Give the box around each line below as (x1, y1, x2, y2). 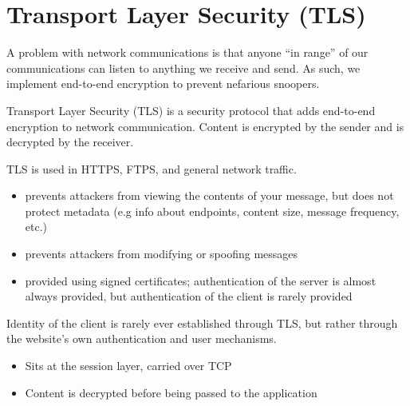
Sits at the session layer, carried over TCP (25, 357, 232, 374)
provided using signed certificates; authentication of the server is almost (25, 272, 376, 289)
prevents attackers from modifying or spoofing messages (25, 245, 298, 262)
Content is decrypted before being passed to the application (25, 384, 317, 400)
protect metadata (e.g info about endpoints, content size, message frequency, (25, 202, 400, 219)
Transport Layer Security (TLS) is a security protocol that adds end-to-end (6, 101, 376, 118)
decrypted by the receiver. (6, 133, 134, 150)
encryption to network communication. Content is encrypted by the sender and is (6, 117, 404, 134)
